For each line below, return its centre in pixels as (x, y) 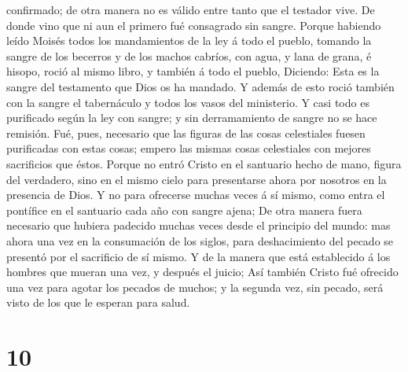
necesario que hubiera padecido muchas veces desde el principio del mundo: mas (198, 225)
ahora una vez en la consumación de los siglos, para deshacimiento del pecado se (200, 240)
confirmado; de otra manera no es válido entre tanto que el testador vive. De (191, 9)
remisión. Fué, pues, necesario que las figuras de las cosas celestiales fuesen (186, 133)
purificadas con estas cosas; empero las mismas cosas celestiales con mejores (189, 148)
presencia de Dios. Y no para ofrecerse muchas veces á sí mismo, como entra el (196, 195)
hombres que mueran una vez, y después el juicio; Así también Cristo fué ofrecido (202, 272)
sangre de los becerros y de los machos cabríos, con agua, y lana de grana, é (189, 55)
